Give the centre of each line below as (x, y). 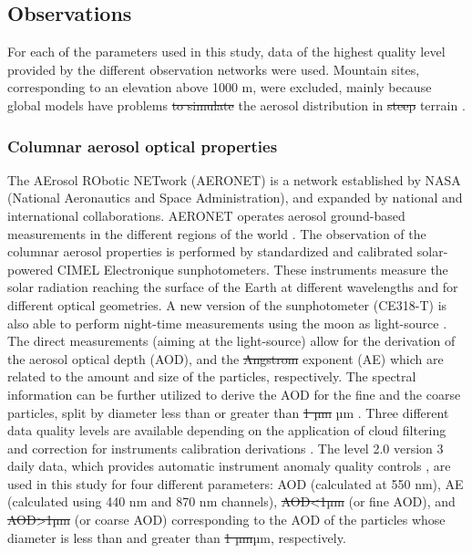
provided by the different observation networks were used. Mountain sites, (214, 69)
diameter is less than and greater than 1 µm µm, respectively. (177, 537)
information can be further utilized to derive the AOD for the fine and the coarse (234, 394)
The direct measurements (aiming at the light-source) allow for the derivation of (231, 341)
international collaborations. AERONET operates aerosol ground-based (206, 215)
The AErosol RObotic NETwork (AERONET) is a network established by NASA (234, 179)
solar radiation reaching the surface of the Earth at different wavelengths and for (233, 287)
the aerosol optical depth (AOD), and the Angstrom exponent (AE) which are (226, 358)
